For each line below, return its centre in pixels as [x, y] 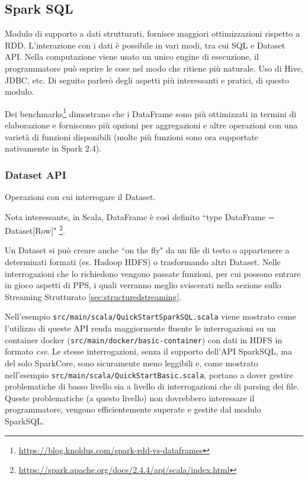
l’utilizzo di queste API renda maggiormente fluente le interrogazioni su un [140, 328]
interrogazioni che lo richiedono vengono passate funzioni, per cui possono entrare [153, 273]
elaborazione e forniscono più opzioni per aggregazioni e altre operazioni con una [151, 125]
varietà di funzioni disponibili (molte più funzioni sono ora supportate [131, 136]
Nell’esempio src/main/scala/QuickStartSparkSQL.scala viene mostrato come [150, 316]
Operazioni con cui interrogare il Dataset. [80, 197]
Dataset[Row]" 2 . [35, 229]
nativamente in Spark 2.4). [53, 148]
